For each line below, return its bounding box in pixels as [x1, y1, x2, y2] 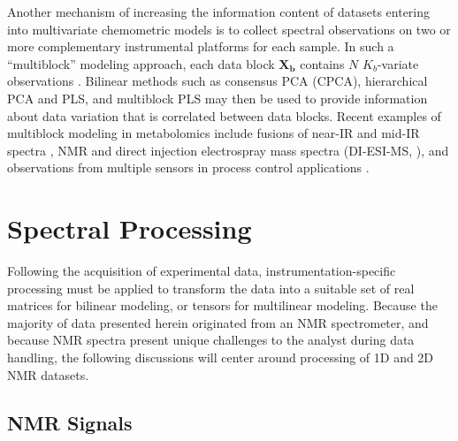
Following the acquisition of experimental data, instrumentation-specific [7, 262, 396, 280]
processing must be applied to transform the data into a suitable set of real [7, 278, 415, 297]
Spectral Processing [7, 210, 252, 247]
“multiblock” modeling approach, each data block [7, 54, 275, 72]
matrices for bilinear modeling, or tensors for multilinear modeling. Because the [7, 296, 438, 315]
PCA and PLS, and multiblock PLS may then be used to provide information [7, 88, 428, 107]
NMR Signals [7, 408, 133, 436]
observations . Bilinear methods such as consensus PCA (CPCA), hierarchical [7, 72, 428, 90]
